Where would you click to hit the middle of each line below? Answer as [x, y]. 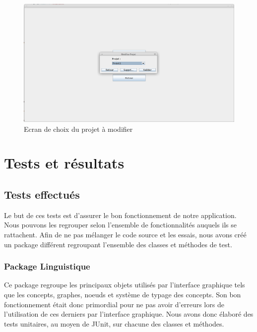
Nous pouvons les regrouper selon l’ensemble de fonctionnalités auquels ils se [121, 225]
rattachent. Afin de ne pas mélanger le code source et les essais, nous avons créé [125, 235]
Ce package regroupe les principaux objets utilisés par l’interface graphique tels [125, 285]
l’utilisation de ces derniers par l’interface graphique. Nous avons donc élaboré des [129, 314]
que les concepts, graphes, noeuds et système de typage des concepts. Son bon [123, 295]
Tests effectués [42, 194]
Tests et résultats [64, 163]
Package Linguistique [47, 266]
